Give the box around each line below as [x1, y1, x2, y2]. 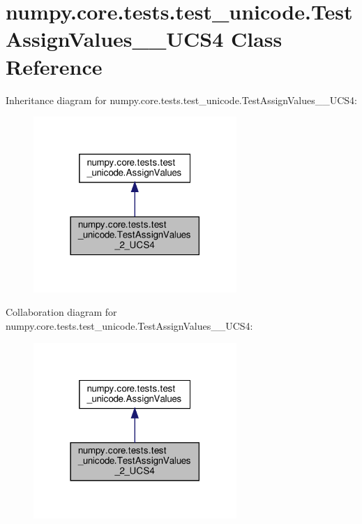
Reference [6, 52, 103, 80]
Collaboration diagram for [6, 305, 117, 319]
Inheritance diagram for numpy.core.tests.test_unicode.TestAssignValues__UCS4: [6, 92, 357, 107]
